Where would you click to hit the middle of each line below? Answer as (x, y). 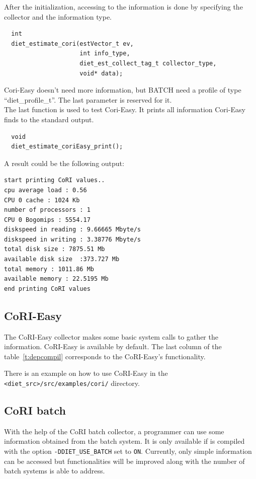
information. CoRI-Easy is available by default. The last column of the (113, 346)
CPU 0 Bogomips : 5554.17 (47, 220)
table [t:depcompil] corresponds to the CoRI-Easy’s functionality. (105, 356)
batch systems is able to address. (55, 471)
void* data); (101, 73)
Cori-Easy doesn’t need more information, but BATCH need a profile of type (123, 90)
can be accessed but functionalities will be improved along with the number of (124, 461)
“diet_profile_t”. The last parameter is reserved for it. (88, 99)
